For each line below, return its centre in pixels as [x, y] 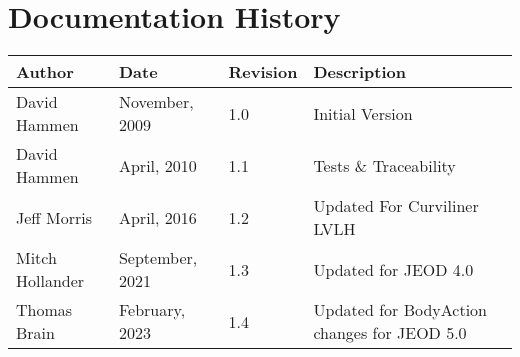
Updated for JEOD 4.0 [393, 269]
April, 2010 [157, 165]
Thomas [44, 310]
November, [156, 102]
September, [158, 258]
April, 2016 [157, 217]
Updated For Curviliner [396, 206]
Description [359, 72]
